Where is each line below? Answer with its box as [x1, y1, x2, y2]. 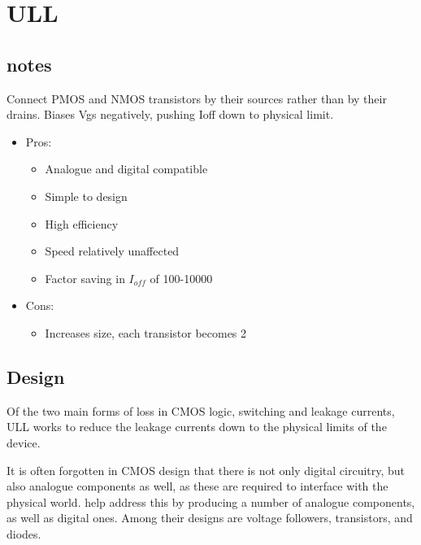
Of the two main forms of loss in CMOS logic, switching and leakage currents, [7, 402, 395, 419]
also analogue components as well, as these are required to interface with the [7, 477, 388, 495]
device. [7, 434, 41, 451]
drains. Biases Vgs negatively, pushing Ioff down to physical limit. [7, 106, 334, 123]
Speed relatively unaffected [45, 242, 180, 259]
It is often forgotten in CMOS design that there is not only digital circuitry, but [7, 461, 406, 478]
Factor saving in [45, 269, 125, 286]
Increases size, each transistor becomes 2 [45, 324, 247, 341]
